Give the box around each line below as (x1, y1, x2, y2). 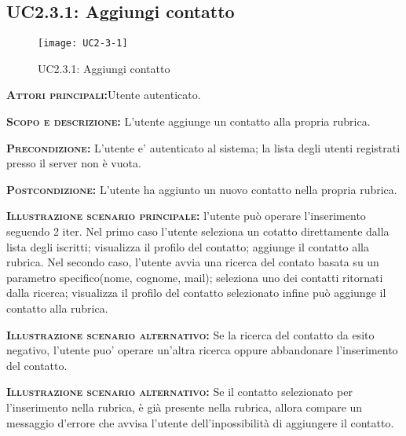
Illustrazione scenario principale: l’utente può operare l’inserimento (6, 207, 366, 224)
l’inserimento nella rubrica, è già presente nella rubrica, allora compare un (6, 398, 363, 415)
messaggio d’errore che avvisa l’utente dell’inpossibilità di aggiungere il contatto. (6, 414, 394, 431)
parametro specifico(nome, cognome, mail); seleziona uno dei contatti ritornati (6, 269, 383, 285)
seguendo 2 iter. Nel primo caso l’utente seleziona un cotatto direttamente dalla (6, 223, 390, 240)
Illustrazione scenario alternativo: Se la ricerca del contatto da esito (6, 326, 375, 343)
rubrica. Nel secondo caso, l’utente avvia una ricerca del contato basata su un (6, 254, 379, 270)
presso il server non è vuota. (6, 155, 141, 171)
